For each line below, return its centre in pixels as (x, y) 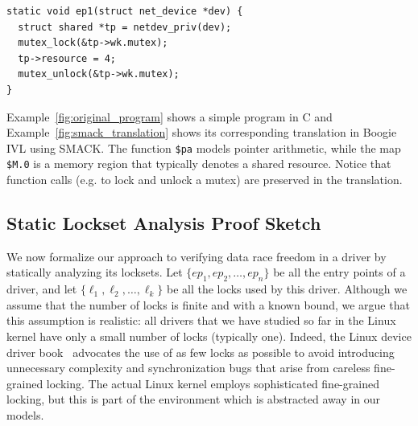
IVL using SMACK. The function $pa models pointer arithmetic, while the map (204, 147)
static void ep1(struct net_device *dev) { (125, 11)
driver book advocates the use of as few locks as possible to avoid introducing (201, 352)
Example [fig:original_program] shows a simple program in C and (170, 116)
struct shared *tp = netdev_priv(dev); (125, 27)
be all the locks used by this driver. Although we (287, 289)
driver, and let (42, 289)
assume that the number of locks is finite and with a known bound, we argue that (208, 304)
